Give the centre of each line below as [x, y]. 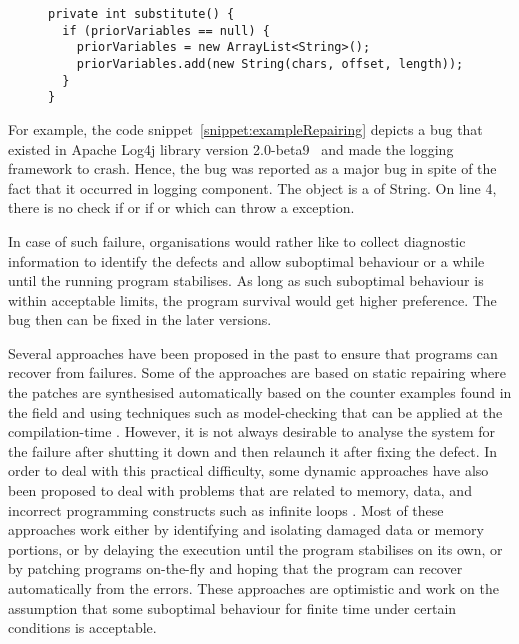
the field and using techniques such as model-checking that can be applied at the [255, 411]
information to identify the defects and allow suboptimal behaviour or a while [246, 260]
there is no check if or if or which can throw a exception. [181, 207]
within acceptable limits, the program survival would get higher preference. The [252, 299]
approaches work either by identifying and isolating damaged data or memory [246, 529]
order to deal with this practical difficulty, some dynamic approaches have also [248, 470]
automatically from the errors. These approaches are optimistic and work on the [253, 588]
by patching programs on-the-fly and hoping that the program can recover [235, 568]
